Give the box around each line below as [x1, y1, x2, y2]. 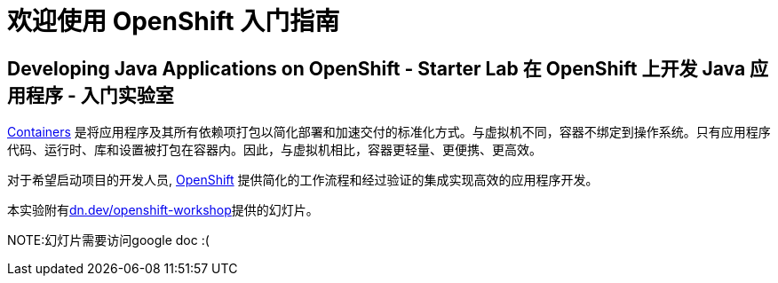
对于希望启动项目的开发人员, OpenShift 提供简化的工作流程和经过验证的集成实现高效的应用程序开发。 [7, 172, 599, 188]
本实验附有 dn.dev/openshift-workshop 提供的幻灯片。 [7, 202, 319, 218]
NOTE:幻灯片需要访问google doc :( [7, 232, 210, 248]
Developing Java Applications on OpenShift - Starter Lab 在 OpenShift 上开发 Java [7, 57, 746, 80]
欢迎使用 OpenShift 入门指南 [7, 6, 340, 36]
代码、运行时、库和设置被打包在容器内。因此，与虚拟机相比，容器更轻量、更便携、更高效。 [7, 142, 542, 158]
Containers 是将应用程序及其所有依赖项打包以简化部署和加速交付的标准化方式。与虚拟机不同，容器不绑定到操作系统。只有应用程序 [7, 124, 771, 140]
